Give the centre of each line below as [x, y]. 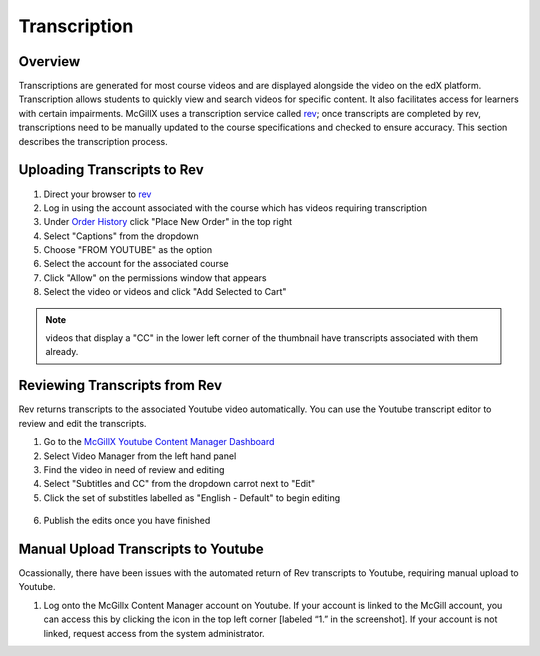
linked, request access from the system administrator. [154, 633]
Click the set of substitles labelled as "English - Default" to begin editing [192, 497]
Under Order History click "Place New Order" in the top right [168, 222]
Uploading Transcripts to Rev [111, 170]
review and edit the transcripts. [82, 423]
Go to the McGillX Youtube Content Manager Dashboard [159, 442]
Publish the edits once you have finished [127, 521]
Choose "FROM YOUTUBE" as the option [128, 250]
